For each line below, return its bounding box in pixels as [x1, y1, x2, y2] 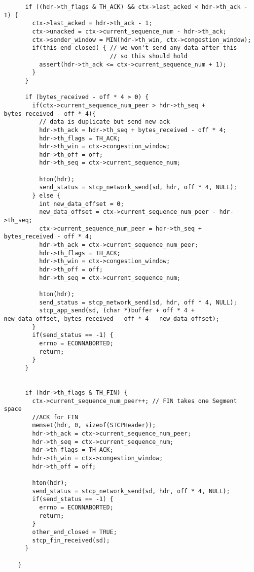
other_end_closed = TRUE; [32, 529, 117, 536]
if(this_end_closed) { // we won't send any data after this [32, 44, 237, 52]
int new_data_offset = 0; [39, 200, 124, 207]
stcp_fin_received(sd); [32, 537, 110, 544]
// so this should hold [109, 52, 188, 60]
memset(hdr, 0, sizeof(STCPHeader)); [32, 422, 156, 429]
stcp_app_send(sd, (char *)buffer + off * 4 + [39, 307, 195, 314]
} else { [32, 192, 61, 200]
